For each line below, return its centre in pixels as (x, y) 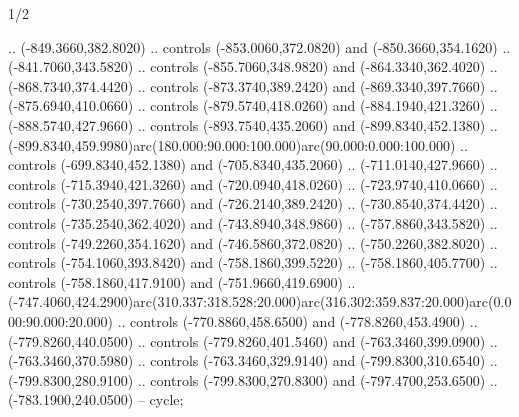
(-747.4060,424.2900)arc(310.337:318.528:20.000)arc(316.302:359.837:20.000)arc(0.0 (260, 301)
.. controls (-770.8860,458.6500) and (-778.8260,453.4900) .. (297, 320)
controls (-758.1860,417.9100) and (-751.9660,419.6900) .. (182, 281)
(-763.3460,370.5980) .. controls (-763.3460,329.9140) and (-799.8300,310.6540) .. (253, 360)
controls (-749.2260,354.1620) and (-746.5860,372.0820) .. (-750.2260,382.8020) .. (253, 242)
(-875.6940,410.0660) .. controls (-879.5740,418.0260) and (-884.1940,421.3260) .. (253, 105)
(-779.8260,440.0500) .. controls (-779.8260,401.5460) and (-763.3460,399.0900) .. (253, 340)
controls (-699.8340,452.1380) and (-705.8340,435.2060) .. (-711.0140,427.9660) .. (253, 164)
